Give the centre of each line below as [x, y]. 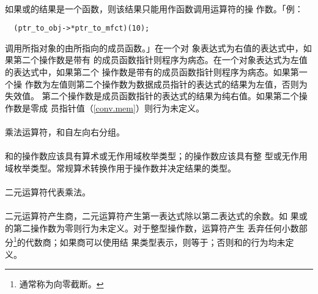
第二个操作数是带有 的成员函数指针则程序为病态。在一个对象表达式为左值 [160, 60]
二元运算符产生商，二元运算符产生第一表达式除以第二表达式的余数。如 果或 [156, 216]
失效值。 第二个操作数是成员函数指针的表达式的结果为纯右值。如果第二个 [152, 96]
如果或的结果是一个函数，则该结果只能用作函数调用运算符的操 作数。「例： [154, 8]
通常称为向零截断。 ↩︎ [61, 284]
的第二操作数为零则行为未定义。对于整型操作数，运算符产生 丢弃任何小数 [152, 228]
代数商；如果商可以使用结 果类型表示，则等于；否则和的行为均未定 [160, 242]
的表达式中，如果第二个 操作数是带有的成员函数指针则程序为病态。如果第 [152, 72]
